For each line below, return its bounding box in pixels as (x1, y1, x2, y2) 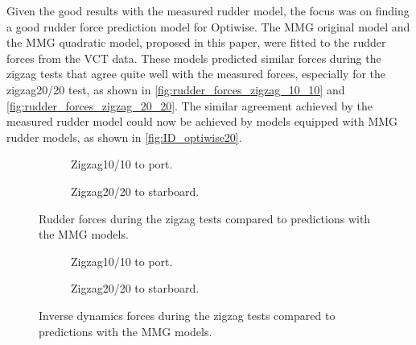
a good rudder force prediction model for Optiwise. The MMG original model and (6, 18, 410, 35)
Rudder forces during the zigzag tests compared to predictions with (39, 210, 371, 227)
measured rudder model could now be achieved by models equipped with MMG (6, 113, 398, 130)
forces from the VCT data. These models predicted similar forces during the (6, 49, 381, 66)
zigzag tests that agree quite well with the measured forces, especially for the (6, 65, 386, 82)
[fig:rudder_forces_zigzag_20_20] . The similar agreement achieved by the (6, 97, 373, 114)
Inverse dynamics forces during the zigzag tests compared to (39, 306, 336, 323)
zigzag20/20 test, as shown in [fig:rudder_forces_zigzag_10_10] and (6, 81, 345, 98)
